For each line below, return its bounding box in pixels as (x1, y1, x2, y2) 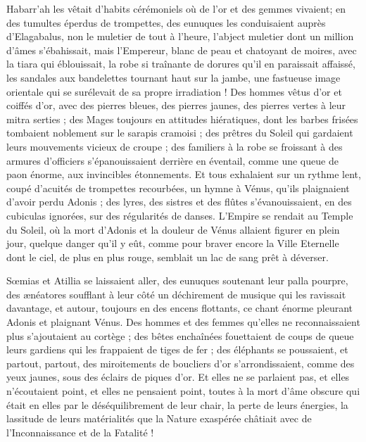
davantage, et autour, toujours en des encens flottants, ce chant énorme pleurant (6, 301, 353, 315)
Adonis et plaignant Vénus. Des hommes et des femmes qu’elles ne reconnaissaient (6, 315, 360, 329)
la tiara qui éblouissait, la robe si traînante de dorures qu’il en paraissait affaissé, (6, 56, 355, 71)
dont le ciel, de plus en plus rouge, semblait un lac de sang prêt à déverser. (6, 249, 329, 264)
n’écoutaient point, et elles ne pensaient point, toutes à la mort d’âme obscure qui (6, 384, 360, 398)
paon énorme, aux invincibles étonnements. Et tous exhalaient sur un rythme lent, (6, 167, 361, 182)
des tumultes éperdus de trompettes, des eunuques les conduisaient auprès (6, 15, 326, 30)
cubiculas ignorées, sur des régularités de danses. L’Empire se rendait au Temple (6, 208, 353, 222)
